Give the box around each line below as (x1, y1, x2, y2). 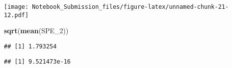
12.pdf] (4, 11, 29, 19)
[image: (4, 3, 29, 10)
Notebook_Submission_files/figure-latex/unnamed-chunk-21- (32, 3, 229, 10)
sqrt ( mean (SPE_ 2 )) (4, 25, 69, 36)
